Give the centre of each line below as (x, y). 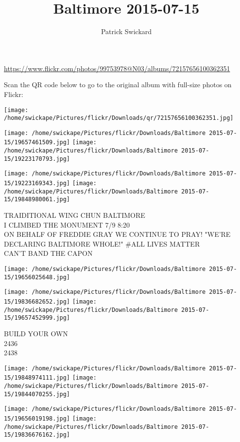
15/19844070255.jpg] (37, 394)
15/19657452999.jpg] (37, 318)
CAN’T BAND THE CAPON (48, 253)
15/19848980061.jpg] (37, 200)
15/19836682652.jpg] (37, 302)
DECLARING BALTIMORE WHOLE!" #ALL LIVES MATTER (102, 243)
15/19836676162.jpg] (37, 435)
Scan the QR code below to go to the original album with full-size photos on (118, 85)
